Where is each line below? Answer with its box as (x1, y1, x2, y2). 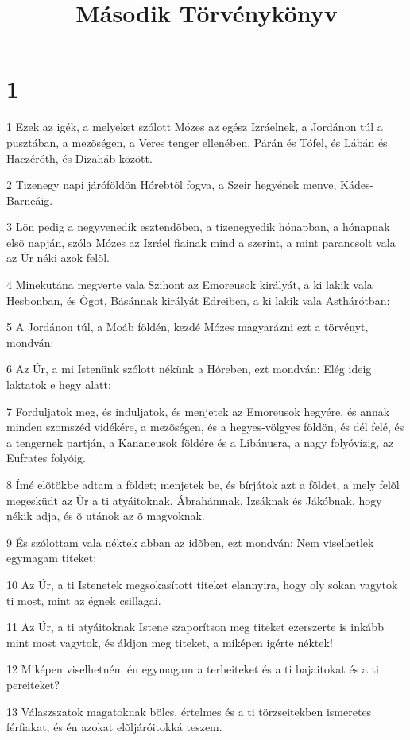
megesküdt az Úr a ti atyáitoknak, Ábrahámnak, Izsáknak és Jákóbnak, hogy (6, 491, 382, 508)
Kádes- (340, 176, 374, 193)
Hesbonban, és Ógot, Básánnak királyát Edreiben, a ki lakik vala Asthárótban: (6, 291, 390, 308)
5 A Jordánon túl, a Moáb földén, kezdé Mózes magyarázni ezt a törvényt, (6, 318, 369, 335)
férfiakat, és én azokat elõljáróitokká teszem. (6, 719, 222, 735)
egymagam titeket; (6, 549, 97, 566)
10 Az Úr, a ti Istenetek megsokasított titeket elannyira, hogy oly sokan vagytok (6, 576, 398, 592)
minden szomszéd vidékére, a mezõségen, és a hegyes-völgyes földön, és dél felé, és (6, 418, 404, 435)
